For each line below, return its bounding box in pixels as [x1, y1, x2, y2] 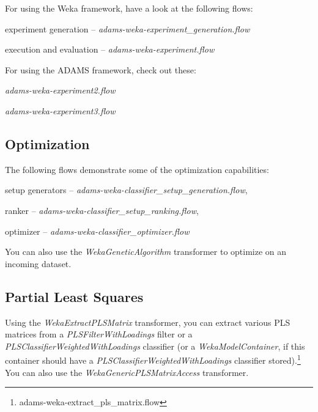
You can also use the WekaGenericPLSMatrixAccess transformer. [5, 366, 249, 378]
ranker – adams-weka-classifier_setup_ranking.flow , [5, 204, 199, 216]
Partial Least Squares [5, 287, 144, 306]
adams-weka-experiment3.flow [5, 104, 116, 117]
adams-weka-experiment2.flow [5, 84, 116, 97]
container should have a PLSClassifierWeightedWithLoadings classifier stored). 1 [5, 352, 301, 366]
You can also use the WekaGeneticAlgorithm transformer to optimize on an [5, 245, 287, 258]
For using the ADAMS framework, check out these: [5, 63, 196, 76]
